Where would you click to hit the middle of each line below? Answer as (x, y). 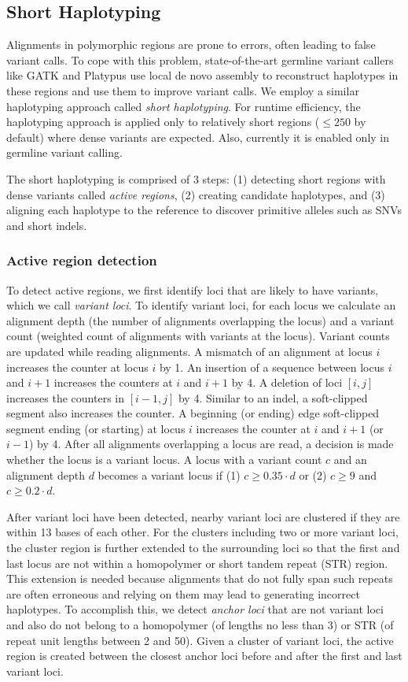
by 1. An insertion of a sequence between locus (272, 367)
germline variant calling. (64, 152)
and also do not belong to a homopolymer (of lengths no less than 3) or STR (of (200, 625)
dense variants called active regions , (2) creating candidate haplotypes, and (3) (196, 194)
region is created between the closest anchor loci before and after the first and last (204, 656)
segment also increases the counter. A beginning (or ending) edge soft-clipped (193, 413)
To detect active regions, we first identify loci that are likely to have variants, (193, 289)
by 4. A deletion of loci (287, 382)
